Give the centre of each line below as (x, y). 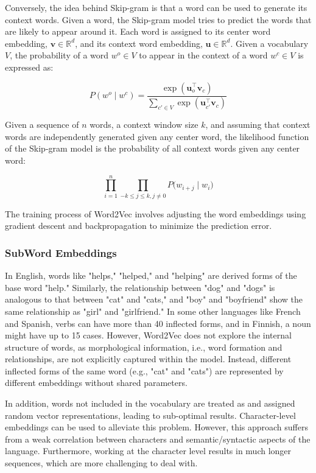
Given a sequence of (42, 124)
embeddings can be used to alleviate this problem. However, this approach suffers (156, 427)
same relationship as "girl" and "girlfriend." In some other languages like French (153, 311)
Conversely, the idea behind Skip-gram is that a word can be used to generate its (156, 7)
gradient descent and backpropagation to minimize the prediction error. (139, 226)
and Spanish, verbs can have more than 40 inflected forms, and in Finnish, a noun (158, 323)
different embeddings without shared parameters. (96, 383)
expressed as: (29, 67)
